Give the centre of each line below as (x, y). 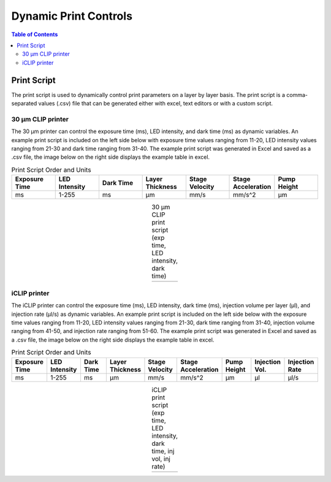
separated (24, 104)
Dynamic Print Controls (72, 16)
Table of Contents (35, 34)
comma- (297, 94)
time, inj (163, 451)
